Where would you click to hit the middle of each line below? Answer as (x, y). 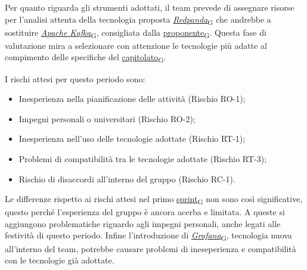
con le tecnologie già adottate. (60, 260)
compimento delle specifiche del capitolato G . (86, 58)
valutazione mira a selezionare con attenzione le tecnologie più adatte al (136, 45)
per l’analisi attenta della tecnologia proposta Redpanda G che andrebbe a (138, 20)
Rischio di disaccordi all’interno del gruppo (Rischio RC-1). (127, 179)
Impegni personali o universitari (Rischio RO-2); (107, 118)
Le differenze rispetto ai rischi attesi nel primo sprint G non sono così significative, (154, 199)
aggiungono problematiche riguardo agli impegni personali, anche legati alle (143, 223)
